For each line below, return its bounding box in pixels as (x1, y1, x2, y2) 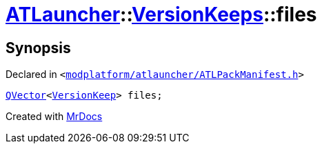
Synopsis (6, 39, 71, 57)
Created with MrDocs (6, 110, 103, 123)
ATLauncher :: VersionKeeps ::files (6, 3, 317, 26)
